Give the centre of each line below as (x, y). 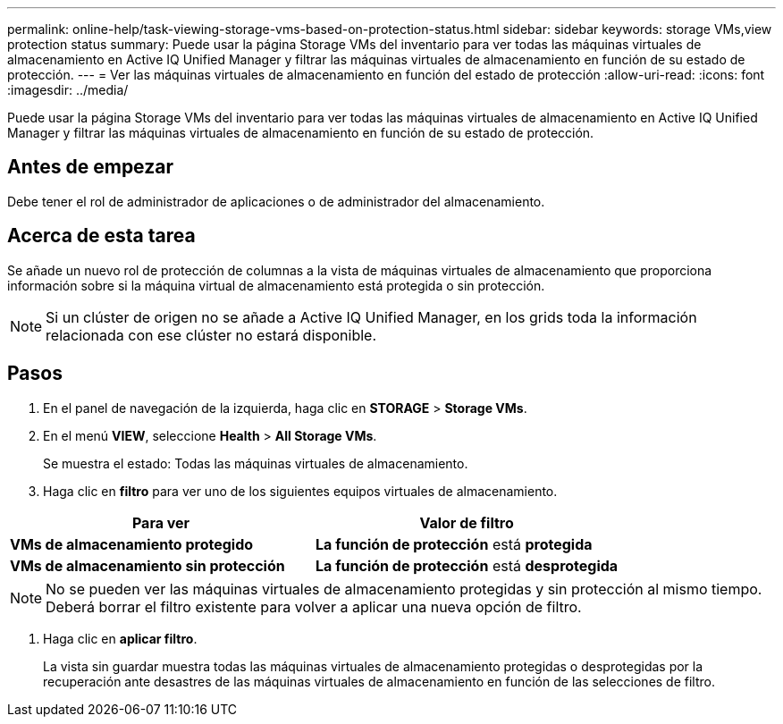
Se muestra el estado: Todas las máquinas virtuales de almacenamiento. (256, 463)
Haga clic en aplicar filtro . (120, 638)
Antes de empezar (90, 167)
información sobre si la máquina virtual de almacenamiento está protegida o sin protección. (276, 285)
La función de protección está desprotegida (467, 565)
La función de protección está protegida (454, 544)
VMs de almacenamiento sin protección (147, 565)
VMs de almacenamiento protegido (132, 544)
